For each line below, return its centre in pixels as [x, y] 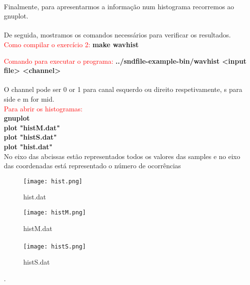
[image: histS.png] [55, 246]
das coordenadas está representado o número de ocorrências [92, 166]
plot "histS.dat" [31, 137]
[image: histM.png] [55, 212]
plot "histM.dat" [32, 127]
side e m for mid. [29, 98]
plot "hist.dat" [28, 146]
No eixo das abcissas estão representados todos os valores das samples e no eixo [122, 156]
